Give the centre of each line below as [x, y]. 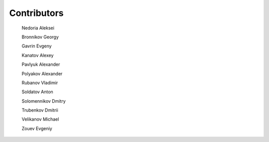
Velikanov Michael [40, 119]
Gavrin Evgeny [37, 46]
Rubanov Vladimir [40, 83]
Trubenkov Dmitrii [40, 110]
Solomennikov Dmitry [44, 101]
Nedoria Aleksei [38, 28]
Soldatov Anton [37, 92]
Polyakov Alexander [42, 73]
